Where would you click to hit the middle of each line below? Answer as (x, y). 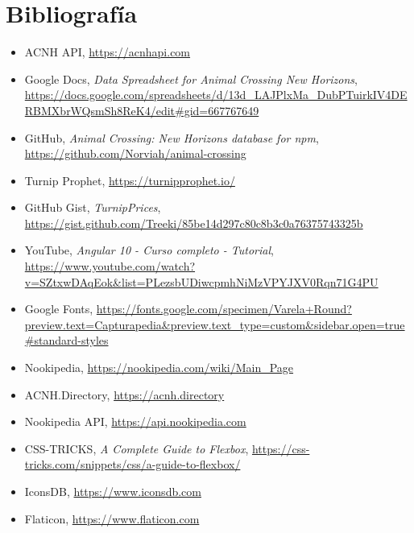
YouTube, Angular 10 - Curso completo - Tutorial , (149, 250)
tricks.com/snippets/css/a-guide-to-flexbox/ (132, 464)
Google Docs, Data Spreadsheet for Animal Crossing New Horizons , (191, 79)
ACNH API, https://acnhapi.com (108, 52)
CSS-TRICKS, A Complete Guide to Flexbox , (137, 448)
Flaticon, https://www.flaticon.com (112, 518)
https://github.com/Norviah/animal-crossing (135, 153)
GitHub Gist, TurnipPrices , (93, 207)
